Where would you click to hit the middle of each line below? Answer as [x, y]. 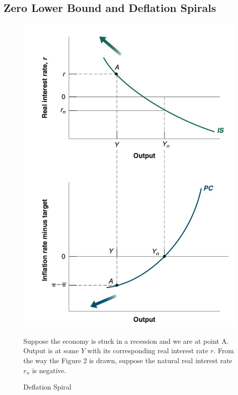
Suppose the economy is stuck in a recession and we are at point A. [126, 341]
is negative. [49, 370]
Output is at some [51, 350]
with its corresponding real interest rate [148, 350]
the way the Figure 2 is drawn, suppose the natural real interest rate [128, 360]
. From [224, 350]
